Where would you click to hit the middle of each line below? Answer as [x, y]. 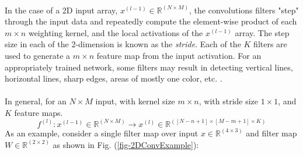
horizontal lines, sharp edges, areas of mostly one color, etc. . [114, 78]
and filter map [271, 133]
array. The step [262, 32]
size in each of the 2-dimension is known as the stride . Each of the [123, 44]
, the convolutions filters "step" [244, 10]
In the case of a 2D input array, [61, 10]
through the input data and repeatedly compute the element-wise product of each [151, 21]
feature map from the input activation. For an [179, 55]
